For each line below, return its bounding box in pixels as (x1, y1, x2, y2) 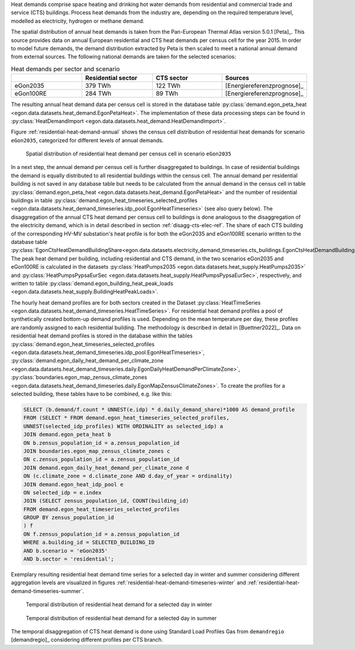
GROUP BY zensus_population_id (23, 514, 115, 521)
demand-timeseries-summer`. (11, 587, 85, 594)
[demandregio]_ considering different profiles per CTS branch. (11, 636, 163, 643)
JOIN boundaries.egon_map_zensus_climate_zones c (23, 448, 170, 454)
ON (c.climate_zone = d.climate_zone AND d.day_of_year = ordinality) (23, 473, 233, 480)
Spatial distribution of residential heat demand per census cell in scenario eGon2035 (25, 150, 232, 157)
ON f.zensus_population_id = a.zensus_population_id (23, 531, 180, 537)
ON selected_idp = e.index (23, 489, 102, 496)
